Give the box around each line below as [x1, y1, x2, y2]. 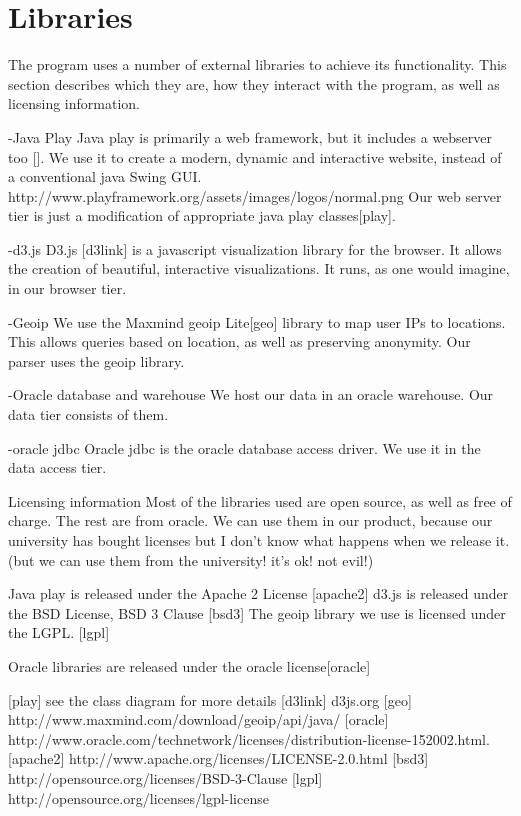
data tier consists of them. [8, 404, 169, 425]
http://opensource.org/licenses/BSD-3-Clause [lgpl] [8, 767, 323, 788]
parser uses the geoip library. [8, 350, 185, 371]
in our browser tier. [8, 278, 127, 299]
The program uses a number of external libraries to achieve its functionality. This [8, 54, 507, 75]
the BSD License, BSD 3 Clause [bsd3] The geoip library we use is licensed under [8, 602, 506, 623]
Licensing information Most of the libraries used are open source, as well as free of [8, 490, 512, 511]
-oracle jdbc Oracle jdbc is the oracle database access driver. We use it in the [8, 437, 481, 458]
